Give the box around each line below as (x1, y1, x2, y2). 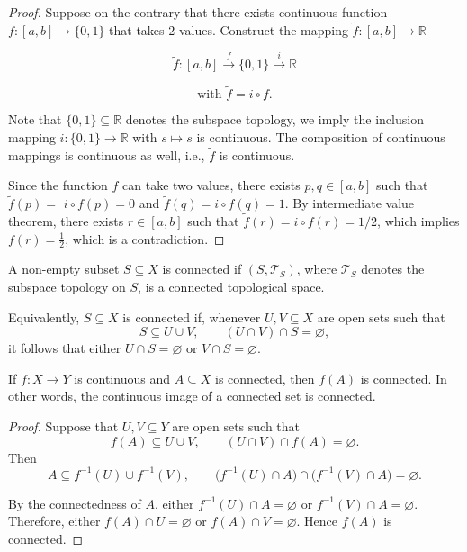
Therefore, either (8, 511, 101, 530)
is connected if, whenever (122, 307, 261, 326)
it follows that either (8, 339, 121, 357)
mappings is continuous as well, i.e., (8, 145, 205, 164)
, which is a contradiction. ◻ (65, 229, 225, 248)
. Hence (296, 511, 338, 530)
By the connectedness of (8, 493, 141, 512)
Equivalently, (8, 307, 80, 326)
